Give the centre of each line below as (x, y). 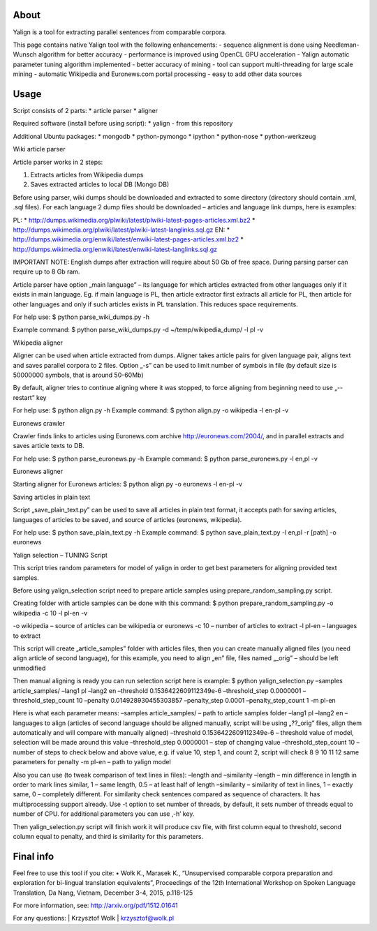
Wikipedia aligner (38, 343)
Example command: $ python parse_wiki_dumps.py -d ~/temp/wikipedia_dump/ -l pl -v (138, 330)
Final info (34, 856)
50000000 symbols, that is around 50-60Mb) (78, 375)
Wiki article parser (39, 149)
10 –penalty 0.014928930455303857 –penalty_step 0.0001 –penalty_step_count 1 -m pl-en (206, 700)
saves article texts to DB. (49, 446)
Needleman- (341, 45)
